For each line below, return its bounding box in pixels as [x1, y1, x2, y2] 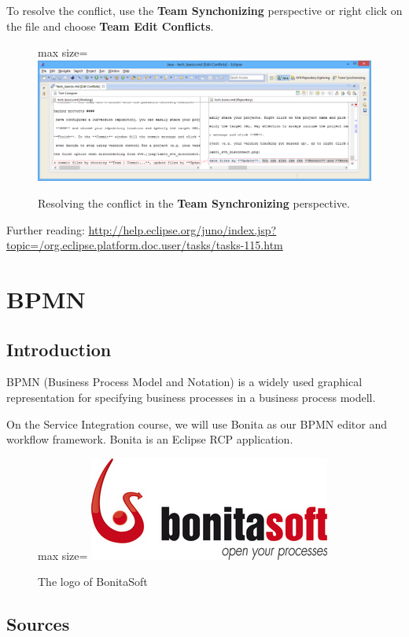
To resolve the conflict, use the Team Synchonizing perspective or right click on [6, 2, 403, 18]
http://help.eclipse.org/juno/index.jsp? [88, 221, 277, 237]
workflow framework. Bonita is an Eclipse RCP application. [6, 431, 293, 447]
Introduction [6, 337, 112, 361]
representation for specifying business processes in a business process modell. [6, 388, 376, 405]
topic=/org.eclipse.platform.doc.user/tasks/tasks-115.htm [6, 237, 283, 253]
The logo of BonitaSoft [38, 573, 148, 590]
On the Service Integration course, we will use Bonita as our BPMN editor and [6, 415, 387, 432]
